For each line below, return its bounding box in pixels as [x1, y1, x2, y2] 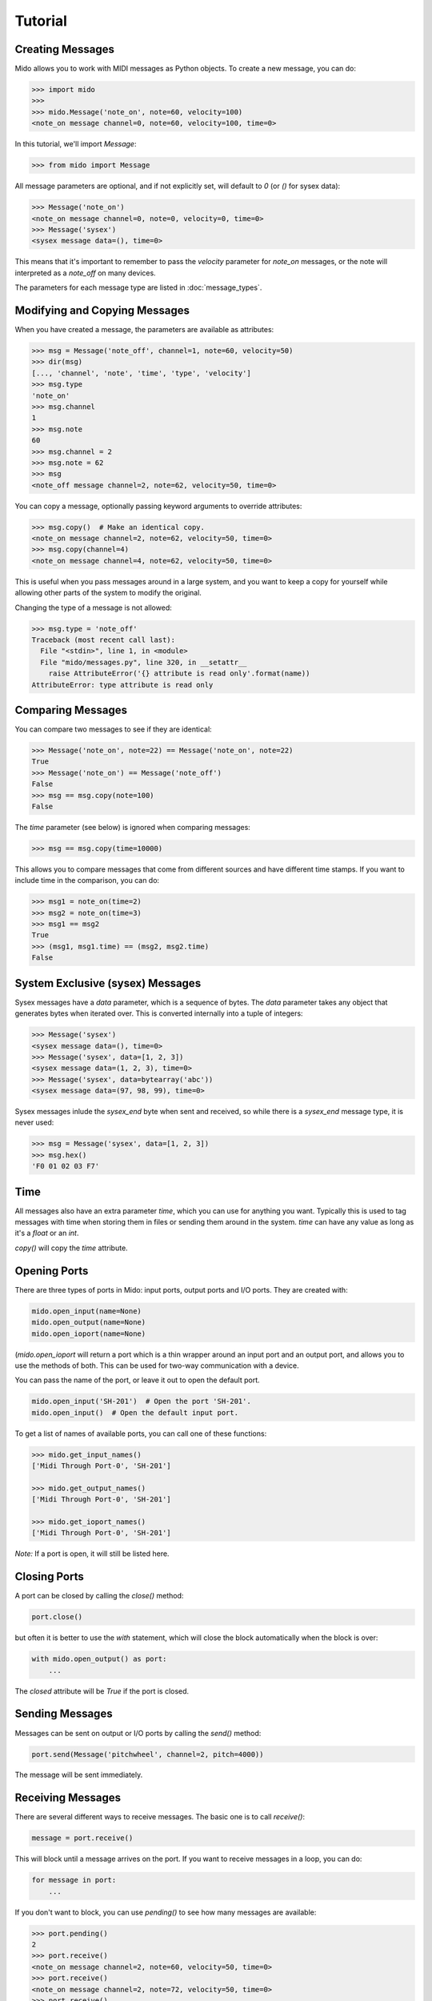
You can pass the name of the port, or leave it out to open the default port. [14, 1375, 260, 1385]
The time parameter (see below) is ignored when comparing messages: [14, 822, 251, 832]
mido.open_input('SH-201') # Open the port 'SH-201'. [31, 1397, 251, 1406]
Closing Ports [14, 1570, 84, 1584]
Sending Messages [14, 1707, 113, 1721]
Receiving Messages [14, 1791, 122, 1805]
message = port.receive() [31, 1834, 134, 1843]
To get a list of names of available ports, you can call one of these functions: [14, 1429, 267, 1438]
